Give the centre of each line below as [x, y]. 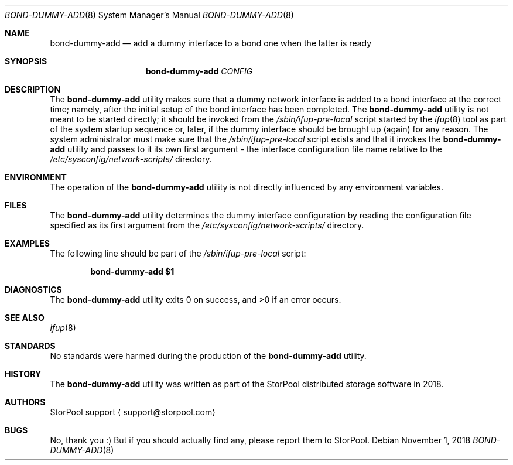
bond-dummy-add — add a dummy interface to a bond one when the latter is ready [211, 43]
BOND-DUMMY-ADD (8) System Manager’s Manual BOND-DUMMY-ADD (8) [149, 15]
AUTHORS [25, 402]
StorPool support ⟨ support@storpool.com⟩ [133, 412]
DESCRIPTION [33, 89]
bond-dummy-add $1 [132, 271]
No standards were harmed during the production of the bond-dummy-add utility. [208, 356]
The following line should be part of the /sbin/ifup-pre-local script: [178, 253]
